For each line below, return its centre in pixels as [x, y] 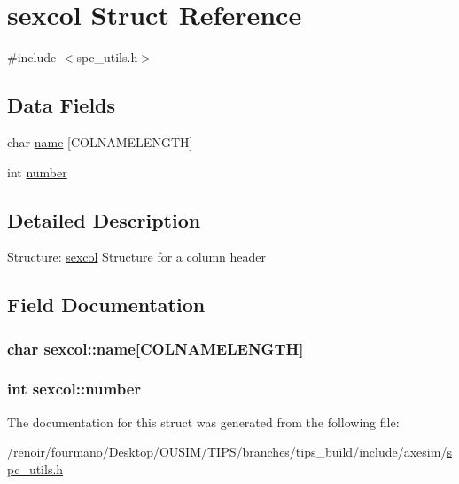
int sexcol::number [74, 389]
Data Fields [62, 105]
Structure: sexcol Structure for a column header [137, 257]
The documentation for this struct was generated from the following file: [203, 422]
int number [37, 172]
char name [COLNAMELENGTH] [100, 141]
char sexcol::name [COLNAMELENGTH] [156, 348]
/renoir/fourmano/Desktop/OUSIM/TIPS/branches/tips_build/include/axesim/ [227, 452]
